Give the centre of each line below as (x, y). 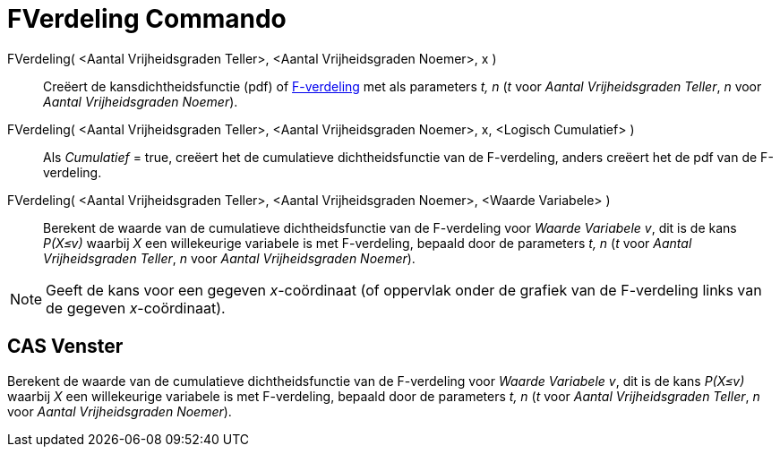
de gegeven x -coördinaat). (136, 308)
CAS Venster (65, 347)
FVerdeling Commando (147, 19)
